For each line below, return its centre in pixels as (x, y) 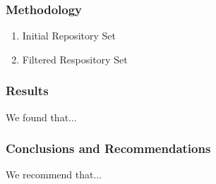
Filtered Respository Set (75, 59)
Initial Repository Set (69, 36)
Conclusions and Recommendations (108, 148)
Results (27, 91)
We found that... (41, 117)
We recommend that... (54, 174)
